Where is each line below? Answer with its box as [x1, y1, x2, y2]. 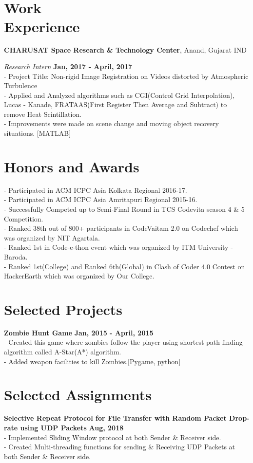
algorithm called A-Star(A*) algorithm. [4, 347, 121, 357]
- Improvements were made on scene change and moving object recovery [4, 118, 219, 129]
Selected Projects [4, 299, 122, 319]
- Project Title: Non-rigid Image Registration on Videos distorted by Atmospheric [4, 71, 249, 81]
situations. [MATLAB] [4, 128, 71, 138]
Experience [4, 17, 80, 37]
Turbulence [4, 80, 38, 91]
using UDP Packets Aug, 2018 [20, 422, 124, 432]
